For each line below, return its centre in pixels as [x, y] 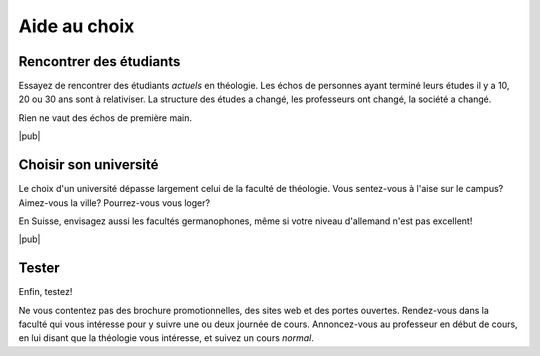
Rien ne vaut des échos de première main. [105, 117]
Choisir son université [88, 165]
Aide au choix [76, 26]
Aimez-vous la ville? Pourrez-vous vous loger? [114, 202]
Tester [39, 268]
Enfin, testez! [45, 292]
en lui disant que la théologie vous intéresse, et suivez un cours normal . [166, 338]
